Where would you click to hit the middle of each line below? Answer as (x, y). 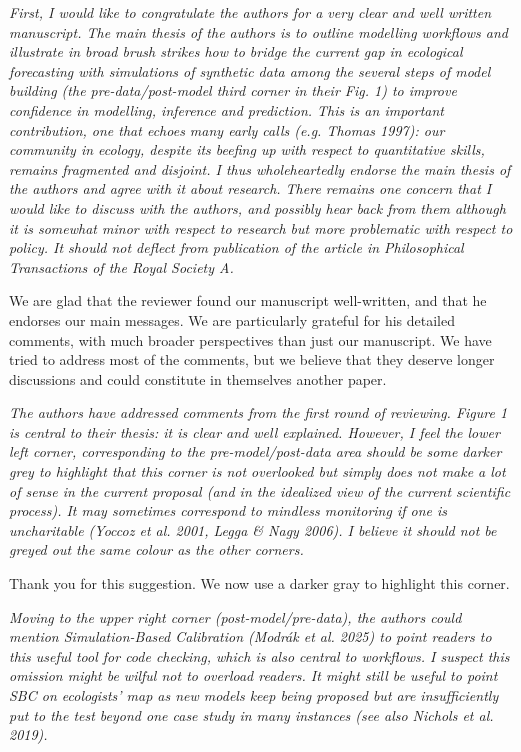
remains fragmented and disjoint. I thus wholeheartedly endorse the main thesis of (260, 168)
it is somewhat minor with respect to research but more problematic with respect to (261, 227)
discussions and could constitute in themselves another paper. (198, 378)
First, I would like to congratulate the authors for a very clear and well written (250, 12)
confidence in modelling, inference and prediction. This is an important (226, 109)
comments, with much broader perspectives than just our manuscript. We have (250, 339)
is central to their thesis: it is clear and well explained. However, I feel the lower (254, 431)
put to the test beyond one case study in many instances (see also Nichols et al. (251, 714)
